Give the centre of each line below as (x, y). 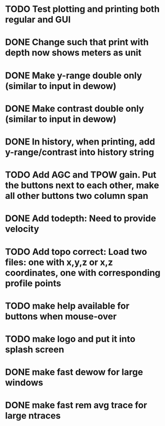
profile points (33, 283)
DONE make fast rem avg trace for (76, 405)
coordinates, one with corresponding (83, 273)
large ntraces (33, 416)
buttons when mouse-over (61, 316)
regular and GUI (38, 20)
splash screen (35, 349)
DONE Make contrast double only (75, 109)
